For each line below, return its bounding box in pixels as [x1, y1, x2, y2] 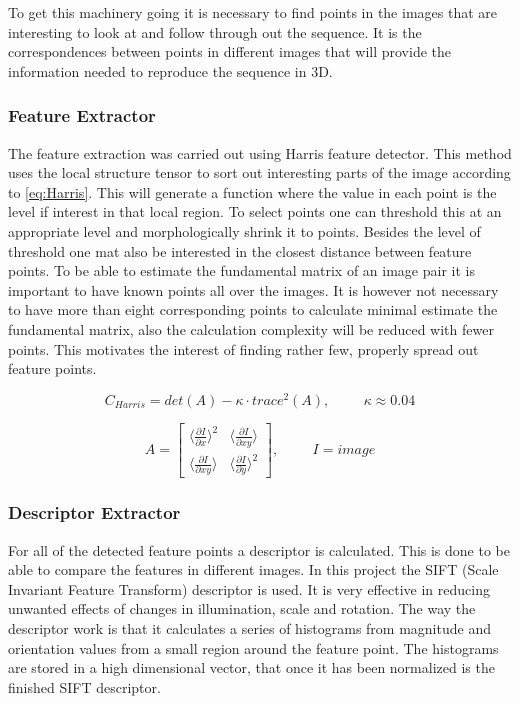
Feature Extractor [8, 103, 156, 128]
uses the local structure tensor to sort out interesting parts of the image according [8, 162, 511, 183]
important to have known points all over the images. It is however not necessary [8, 279, 499, 300]
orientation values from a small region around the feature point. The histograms [8, 637, 499, 658]
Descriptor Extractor [8, 500, 181, 525]
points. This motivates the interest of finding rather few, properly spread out [8, 338, 479, 359]
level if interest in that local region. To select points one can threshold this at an [8, 201, 502, 222]
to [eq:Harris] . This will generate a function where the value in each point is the [8, 181, 497, 202]
